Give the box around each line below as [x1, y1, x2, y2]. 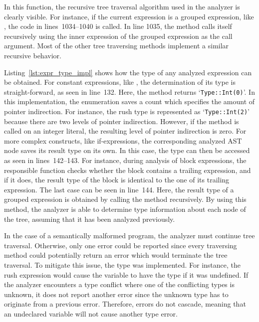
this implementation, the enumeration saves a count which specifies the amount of [4, 96, 255, 107]
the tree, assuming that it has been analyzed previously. [4, 213, 175, 224]
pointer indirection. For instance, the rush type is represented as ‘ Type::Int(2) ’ [4, 106, 250, 116]
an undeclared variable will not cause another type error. [4, 308, 178, 319]
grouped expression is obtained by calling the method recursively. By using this [4, 194, 247, 204]
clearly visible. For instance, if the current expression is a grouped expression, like [4, 11, 254, 21]
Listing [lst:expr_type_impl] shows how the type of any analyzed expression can [4, 67, 252, 77]
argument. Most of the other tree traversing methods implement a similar [4, 40, 229, 51]
